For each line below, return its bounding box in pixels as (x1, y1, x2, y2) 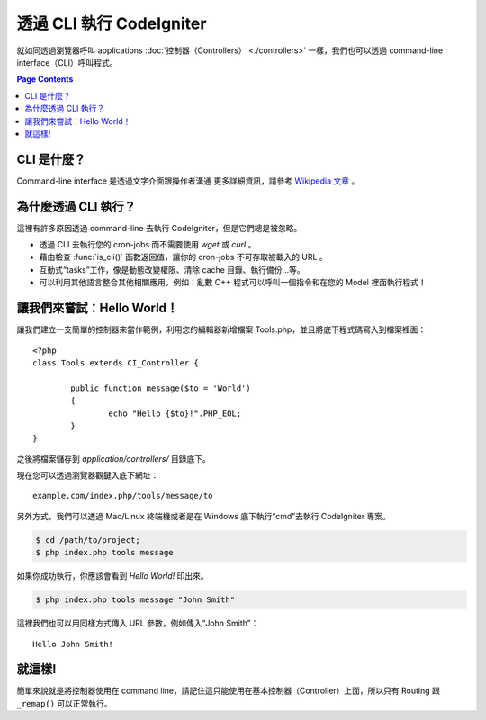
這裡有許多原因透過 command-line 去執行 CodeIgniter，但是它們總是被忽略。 (16, 222, 302, 233)
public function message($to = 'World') (70, 382, 251, 393)
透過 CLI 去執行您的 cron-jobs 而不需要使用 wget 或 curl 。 (39, 239, 256, 250)
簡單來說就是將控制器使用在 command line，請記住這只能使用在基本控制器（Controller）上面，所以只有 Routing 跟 (16, 685, 441, 697)
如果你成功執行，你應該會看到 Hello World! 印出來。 (16, 571, 209, 581)
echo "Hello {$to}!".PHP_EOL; (108, 408, 242, 418)
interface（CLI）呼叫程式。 (16, 57, 118, 67)
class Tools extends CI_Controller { (32, 357, 200, 368)
